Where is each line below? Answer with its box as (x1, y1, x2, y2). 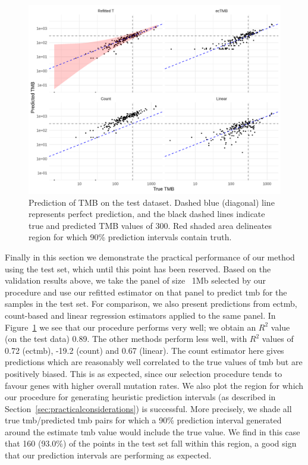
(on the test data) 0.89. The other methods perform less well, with (5, 332, 247, 345)
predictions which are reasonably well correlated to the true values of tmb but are (5, 356, 303, 368)
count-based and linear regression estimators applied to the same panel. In (5, 309, 276, 321)
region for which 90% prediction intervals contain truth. (29, 231, 232, 243)
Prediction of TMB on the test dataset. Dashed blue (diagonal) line (29, 196, 275, 208)
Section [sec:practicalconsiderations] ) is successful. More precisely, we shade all (5, 402, 292, 414)
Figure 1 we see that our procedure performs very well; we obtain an (5, 321, 256, 333)
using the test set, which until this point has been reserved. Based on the (5, 262, 271, 275)
